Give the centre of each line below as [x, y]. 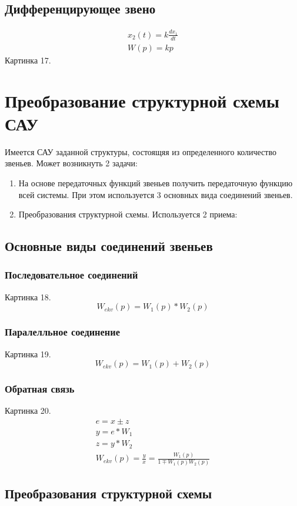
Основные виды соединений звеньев [109, 246]
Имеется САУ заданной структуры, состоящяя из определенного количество [141, 151]
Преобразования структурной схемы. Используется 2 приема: [128, 214]
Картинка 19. [28, 353]
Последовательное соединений [71, 275]
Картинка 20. [28, 411]
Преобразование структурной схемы [142, 100]
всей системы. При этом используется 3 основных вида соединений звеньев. [156, 194]
